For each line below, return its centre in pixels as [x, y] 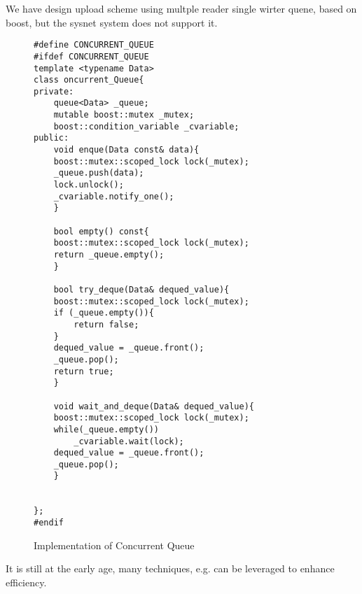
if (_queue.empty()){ [104, 313]
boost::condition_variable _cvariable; [146, 126]
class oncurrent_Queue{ [89, 80]
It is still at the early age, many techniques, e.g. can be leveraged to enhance [170, 568]
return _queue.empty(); [109, 255]
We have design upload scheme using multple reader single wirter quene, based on [181, 8]
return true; [84, 371]
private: [54, 91]
